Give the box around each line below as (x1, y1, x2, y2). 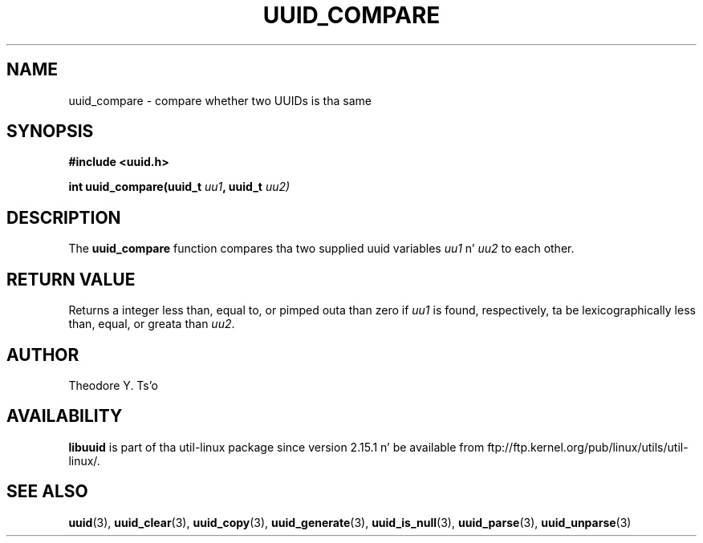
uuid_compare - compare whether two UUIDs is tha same (68, 93, 372, 107)
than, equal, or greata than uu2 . (68, 317, 235, 331)
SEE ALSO (6, 481, 88, 502)
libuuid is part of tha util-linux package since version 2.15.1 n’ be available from (68, 440, 485, 454)
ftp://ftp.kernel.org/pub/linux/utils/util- (487, 440, 689, 454)
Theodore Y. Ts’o (68, 378, 158, 392)
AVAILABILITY (6, 406, 123, 427)
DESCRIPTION (6, 207, 121, 228)
